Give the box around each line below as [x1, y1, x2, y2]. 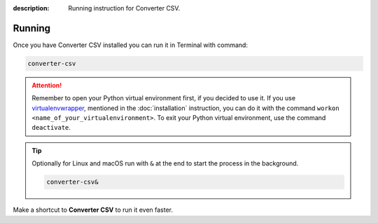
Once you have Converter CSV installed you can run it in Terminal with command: [13, 41, 248, 49]
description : [13, 4, 50, 12]
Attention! [31, 81, 62, 89]
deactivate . [31, 123, 71, 132]
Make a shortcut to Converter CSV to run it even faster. [13, 205, 174, 214]
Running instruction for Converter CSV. [68, 4, 181, 12]
